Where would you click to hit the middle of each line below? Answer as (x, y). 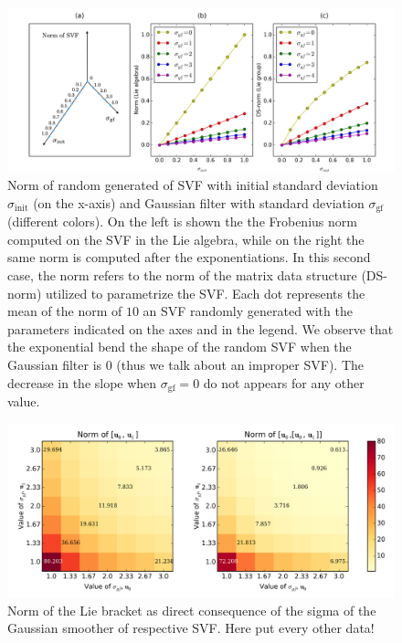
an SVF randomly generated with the (248, 311)
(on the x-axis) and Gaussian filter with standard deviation (199, 202)
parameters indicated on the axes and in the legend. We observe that (201, 328)
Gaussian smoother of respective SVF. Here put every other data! (191, 628)
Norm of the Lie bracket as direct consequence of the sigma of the (192, 610)
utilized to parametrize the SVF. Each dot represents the (206, 293)
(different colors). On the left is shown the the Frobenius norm (182, 221)
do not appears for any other (284, 382)
